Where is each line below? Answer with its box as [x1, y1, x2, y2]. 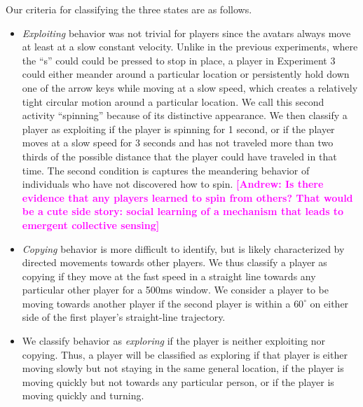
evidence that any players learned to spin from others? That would [22, 190, 353, 205]
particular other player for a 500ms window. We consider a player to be [22, 282, 329, 297]
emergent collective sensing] [22, 217, 160, 232]
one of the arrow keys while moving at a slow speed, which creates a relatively [22, 80, 358, 95]
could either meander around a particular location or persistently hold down [22, 67, 350, 81]
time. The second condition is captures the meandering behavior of [22, 163, 310, 177]
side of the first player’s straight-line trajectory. [22, 310, 226, 324]
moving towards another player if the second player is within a [22, 296, 291, 310]
